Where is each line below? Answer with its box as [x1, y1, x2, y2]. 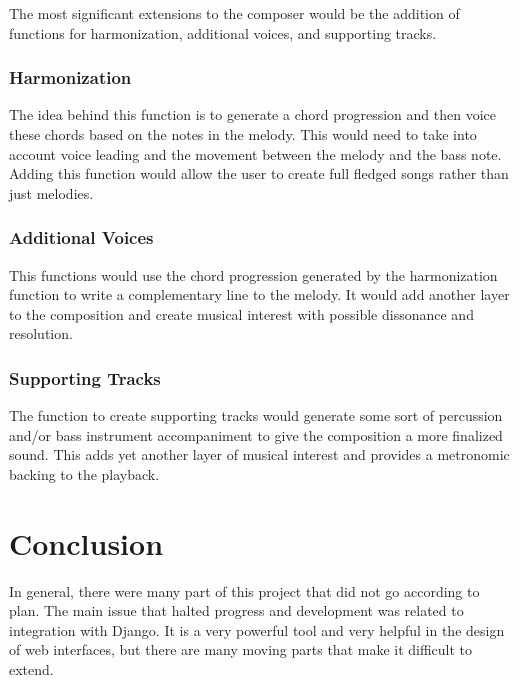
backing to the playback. [9, 463, 160, 484]
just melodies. [9, 182, 94, 203]
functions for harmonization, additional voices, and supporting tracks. [9, 22, 437, 43]
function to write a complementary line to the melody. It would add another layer [9, 284, 510, 305]
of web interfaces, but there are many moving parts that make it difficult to [9, 639, 473, 660]
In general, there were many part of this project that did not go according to [9, 580, 480, 601]
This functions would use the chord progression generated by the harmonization [9, 264, 498, 285]
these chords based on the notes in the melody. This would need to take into [9, 124, 477, 144]
